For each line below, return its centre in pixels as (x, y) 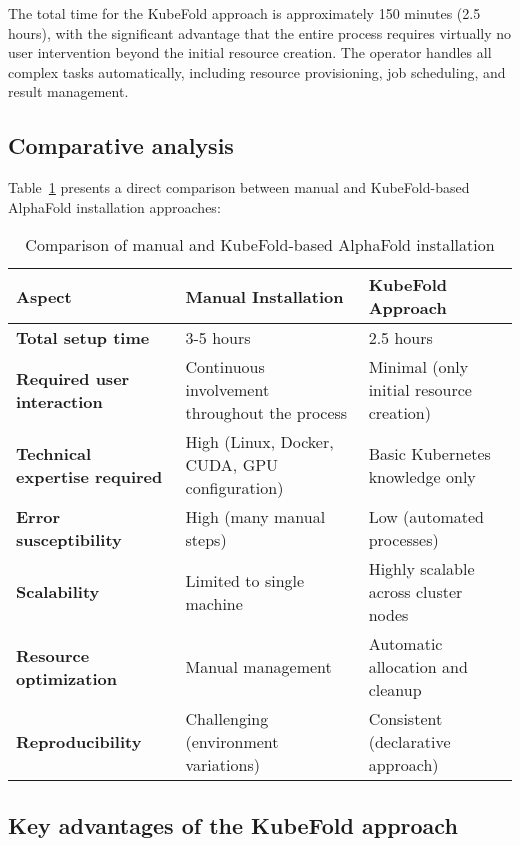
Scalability (58, 592)
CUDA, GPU (232, 465)
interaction (59, 401)
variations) (222, 765)
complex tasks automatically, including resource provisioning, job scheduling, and (257, 71)
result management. (68, 91)
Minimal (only (418, 367)
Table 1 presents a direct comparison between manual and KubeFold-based (239, 187)
